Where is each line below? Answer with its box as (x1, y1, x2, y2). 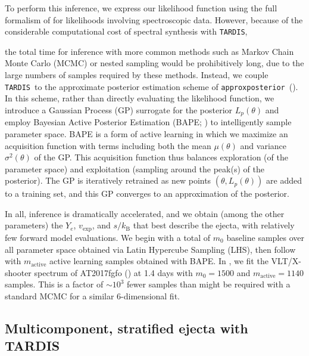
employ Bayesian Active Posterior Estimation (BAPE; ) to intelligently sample (5, 116, 292, 128)
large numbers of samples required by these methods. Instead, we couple (5, 69, 269, 81)
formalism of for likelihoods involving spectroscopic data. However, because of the (5, 13, 303, 26)
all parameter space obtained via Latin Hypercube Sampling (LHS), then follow (5, 243, 296, 255)
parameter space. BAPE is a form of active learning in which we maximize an (5, 127, 288, 140)
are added (266, 174, 302, 187)
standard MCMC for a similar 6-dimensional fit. (5, 289, 180, 302)
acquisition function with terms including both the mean (5, 139, 211, 151)
